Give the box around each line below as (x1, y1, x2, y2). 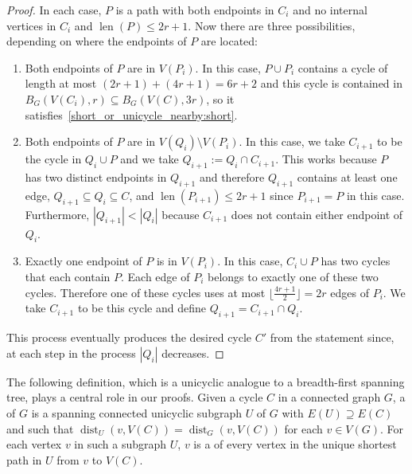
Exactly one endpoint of (25, 253, 142, 269)
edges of (330, 284, 369, 300)
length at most (25, 75, 97, 92)
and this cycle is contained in (260, 75, 402, 92)
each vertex (6, 436, 62, 452)
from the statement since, (270, 329, 395, 346)
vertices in (6, 17, 56, 33)
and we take (120, 151, 179, 167)
